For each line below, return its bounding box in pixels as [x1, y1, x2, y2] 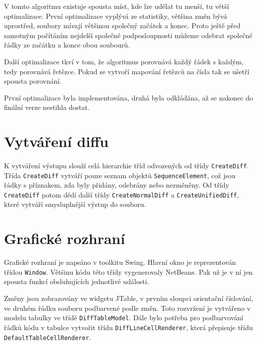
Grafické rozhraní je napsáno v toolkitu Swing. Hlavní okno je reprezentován [4, 257, 236, 267]
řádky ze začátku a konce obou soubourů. [4, 40, 130, 50]
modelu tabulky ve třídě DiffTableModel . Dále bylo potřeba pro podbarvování [4, 312, 243, 323]
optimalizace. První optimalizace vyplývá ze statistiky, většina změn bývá [4, 10, 227, 21]
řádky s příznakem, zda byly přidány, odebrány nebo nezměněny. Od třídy [4, 180, 229, 190]
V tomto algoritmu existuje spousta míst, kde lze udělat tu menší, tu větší [4, 1, 229, 11]
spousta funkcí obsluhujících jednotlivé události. [4, 276, 149, 287]
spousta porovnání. [4, 76, 62, 86]
